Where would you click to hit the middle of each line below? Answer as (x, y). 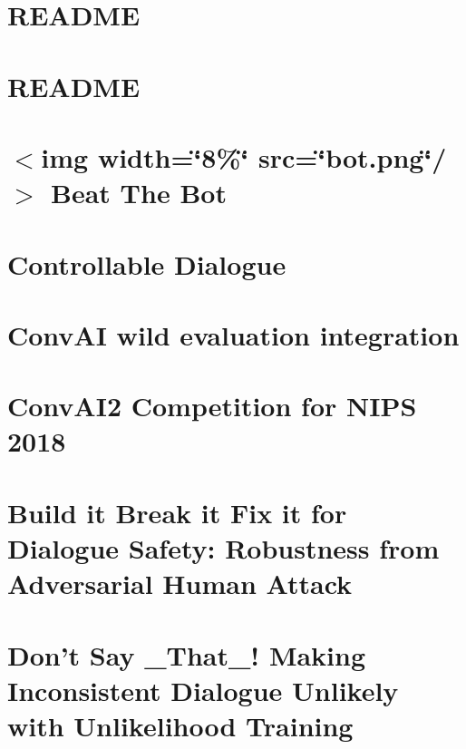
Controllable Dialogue (147, 263)
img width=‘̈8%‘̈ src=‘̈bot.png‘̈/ (244, 156)
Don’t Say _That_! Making (187, 654)
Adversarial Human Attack (180, 584)
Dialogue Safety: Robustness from (223, 548)
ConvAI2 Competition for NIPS (212, 406)
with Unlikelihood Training (180, 725)
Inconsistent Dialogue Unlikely (203, 690)
